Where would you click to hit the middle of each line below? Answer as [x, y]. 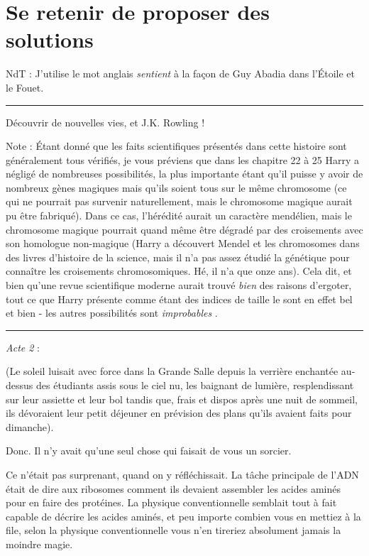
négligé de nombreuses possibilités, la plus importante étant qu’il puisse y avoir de [184, 174]
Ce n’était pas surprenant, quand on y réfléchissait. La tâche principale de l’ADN [182, 474]
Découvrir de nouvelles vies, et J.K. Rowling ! [105, 122]
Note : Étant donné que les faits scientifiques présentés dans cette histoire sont [176, 146]
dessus [20, 385]
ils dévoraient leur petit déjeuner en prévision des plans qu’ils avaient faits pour [179, 413]
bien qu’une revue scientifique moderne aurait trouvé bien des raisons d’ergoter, [179, 285]
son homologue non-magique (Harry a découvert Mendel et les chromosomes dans [183, 243]
